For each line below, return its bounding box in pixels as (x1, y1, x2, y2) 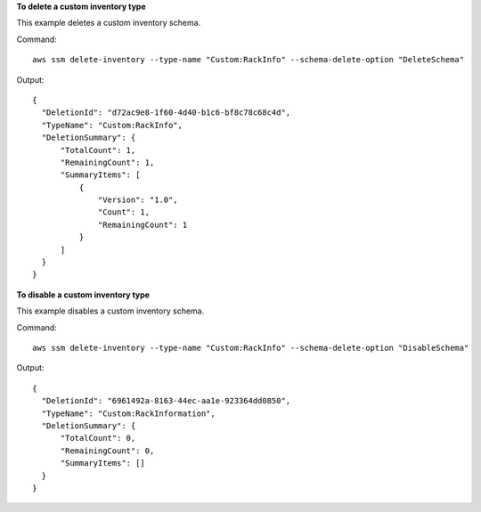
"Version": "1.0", (98, 195, 178, 205)
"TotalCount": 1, (60, 145, 136, 155)
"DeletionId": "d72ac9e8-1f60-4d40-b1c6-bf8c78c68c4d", (41, 108, 291, 118)
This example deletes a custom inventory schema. (16, 18, 201, 28)
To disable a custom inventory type (16, 289, 151, 300)
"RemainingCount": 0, (60, 445, 155, 456)
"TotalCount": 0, (60, 433, 136, 443)
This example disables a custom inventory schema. (16, 305, 205, 316)
